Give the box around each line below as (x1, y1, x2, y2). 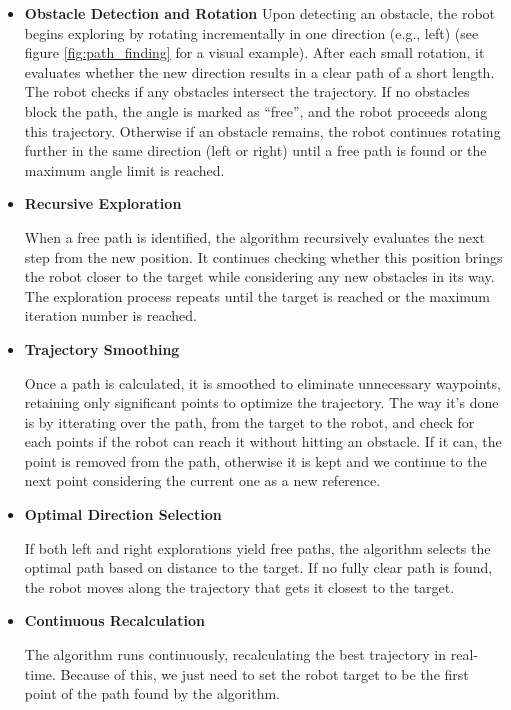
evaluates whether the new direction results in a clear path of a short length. (24, 61, 495, 82)
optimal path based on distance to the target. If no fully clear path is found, (24, 557, 493, 578)
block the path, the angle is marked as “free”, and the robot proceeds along (24, 100, 488, 121)
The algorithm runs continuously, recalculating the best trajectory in (24, 644, 447, 665)
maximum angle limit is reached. (24, 159, 225, 180)
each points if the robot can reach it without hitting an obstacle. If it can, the (24, 431, 502, 452)
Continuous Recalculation (24, 610, 205, 631)
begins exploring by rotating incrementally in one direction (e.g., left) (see (24, 22, 479, 43)
